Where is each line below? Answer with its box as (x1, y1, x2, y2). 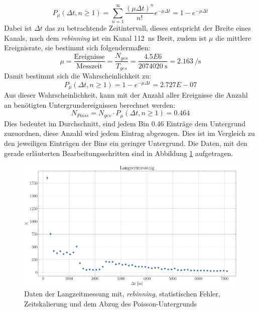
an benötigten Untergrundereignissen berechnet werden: (4, 99, 176, 110)
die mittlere (215, 32, 251, 43)
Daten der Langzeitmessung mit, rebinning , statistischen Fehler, (24, 288, 220, 299)
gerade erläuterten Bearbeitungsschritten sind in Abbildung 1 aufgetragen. (4, 147, 233, 158)
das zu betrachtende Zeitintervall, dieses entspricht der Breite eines (45, 23, 251, 33)
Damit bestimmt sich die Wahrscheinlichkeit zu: (4, 70, 151, 81)
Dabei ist (4, 23, 32, 33)
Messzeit (76, 62, 102, 70)
